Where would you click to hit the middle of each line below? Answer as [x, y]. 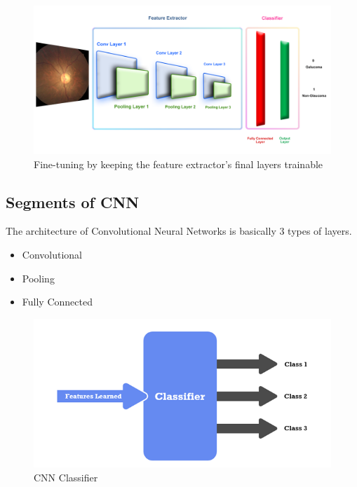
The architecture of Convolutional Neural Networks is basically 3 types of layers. [179, 231]
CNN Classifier [66, 477]
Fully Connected [57, 302]
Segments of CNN [73, 201]
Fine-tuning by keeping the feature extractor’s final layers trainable [178, 164]
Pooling [38, 278]
